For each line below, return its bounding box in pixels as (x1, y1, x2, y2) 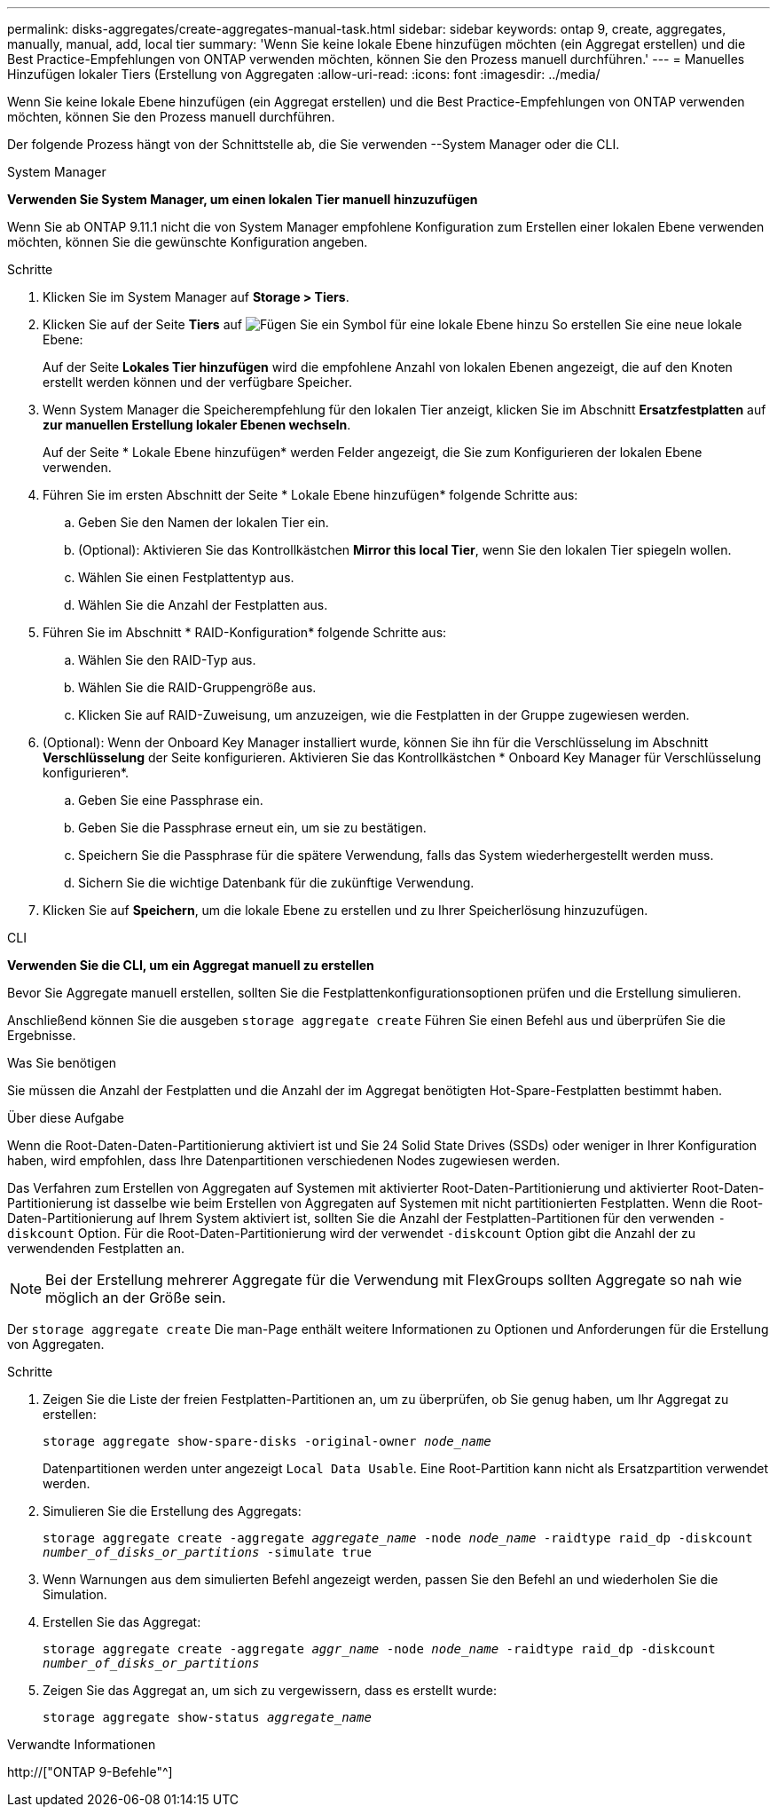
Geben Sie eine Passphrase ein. (78, 793, 263, 808)
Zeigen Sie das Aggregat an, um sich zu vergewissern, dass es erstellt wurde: (43, 1683, 497, 1698)
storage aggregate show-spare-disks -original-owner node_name (43, 1434, 491, 1448)
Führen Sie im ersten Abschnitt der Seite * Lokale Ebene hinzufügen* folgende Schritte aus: (43, 487, 578, 502)
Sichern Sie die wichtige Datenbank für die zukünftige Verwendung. (78, 875, 475, 890)
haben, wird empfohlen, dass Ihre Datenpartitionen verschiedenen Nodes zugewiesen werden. (7, 1153, 561, 1168)
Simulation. (43, 1587, 107, 1602)
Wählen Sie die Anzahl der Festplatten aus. (78, 597, 328, 612)
